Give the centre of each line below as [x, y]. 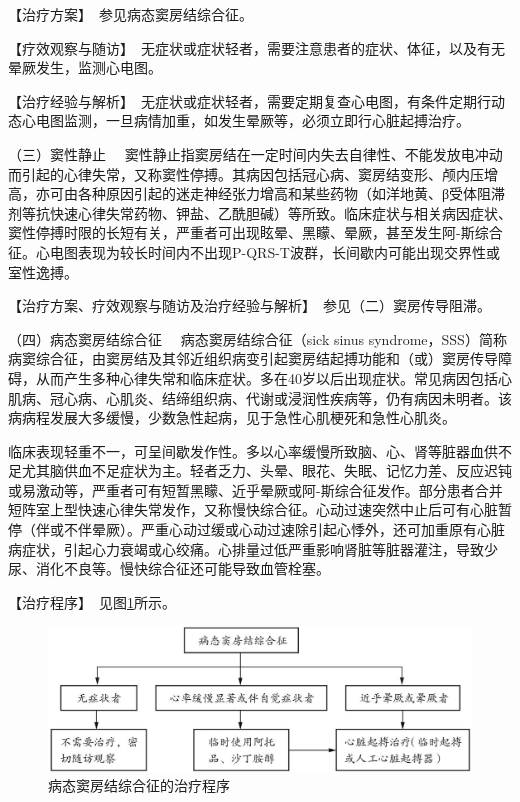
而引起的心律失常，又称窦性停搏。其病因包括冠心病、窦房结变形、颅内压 [246, 173]
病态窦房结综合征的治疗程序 [139, 785]
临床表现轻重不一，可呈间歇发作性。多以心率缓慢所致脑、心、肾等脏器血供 [253, 450]
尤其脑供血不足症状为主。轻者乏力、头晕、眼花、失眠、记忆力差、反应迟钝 [266, 470]
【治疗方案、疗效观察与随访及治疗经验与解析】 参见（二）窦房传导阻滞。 [249, 305]
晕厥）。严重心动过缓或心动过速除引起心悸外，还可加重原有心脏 [298, 529]
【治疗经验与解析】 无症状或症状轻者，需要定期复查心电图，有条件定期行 [249, 100]
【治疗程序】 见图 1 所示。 [92, 601]
